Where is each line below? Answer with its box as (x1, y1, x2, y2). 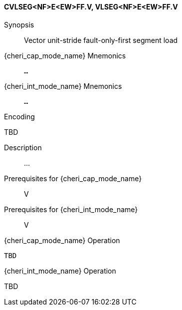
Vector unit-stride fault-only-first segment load (24, 35, 178, 44)
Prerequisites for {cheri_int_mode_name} (4, 205, 138, 214)
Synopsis (4, 20, 34, 29)
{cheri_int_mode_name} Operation (4, 266, 116, 275)
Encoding (4, 112, 35, 121)
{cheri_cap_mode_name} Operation (4, 236, 120, 245)
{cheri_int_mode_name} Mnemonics (4, 81, 122, 90)
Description (4, 143, 42, 152)
